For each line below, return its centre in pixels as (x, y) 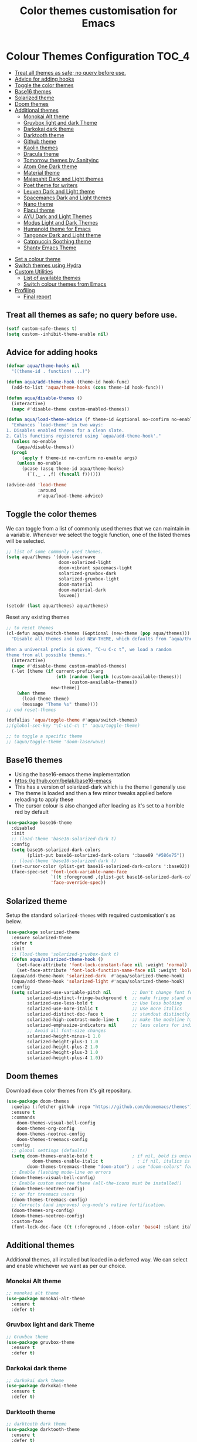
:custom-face (27, 1221)
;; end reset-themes (31, 710)
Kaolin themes (41, 148)
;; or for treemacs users (43, 1194)
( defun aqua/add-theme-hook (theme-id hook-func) (68, 382)
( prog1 (19, 452)
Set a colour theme (38, 259)
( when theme (31, 693)
